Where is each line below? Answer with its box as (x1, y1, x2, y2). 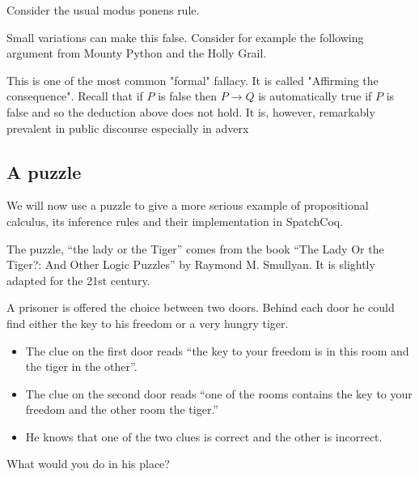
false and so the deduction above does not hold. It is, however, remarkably (6, 103, 375, 120)
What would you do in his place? (6, 455, 170, 472)
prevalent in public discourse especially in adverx (6, 119, 249, 136)
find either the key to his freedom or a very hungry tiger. (6, 314, 289, 331)
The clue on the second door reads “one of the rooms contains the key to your (25, 385, 413, 402)
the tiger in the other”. (25, 358, 138, 375)
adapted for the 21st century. (6, 271, 150, 288)
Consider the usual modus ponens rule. (6, 2, 200, 18)
